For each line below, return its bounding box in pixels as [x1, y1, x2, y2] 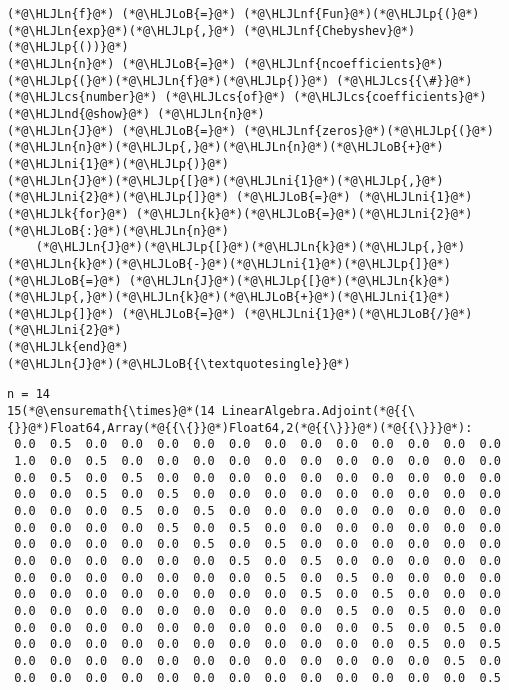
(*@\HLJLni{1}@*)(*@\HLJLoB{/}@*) [243, 306, 473, 321]
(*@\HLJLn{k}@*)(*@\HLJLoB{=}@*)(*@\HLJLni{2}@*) [135, 206, 473, 221]
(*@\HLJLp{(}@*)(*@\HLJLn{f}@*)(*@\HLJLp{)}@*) [7, 73, 330, 88]
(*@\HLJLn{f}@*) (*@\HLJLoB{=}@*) [7, 7, 237, 21]
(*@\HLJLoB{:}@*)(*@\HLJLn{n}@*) [7, 223, 229, 238]
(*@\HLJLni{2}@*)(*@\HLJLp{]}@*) [7, 190, 229, 205]
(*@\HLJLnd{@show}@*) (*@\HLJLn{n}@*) [7, 106, 265, 121]
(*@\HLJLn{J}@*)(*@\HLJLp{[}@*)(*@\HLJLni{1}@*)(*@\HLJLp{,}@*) [7, 173, 444, 188]
